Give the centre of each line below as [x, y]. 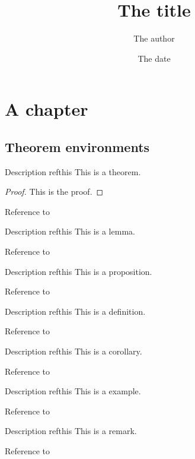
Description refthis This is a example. [73, 391]
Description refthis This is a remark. [71, 431]
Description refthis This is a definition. [75, 311]
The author [154, 38]
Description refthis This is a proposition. [79, 271]
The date [154, 58]
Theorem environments [77, 146]
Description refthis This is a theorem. [73, 171]
